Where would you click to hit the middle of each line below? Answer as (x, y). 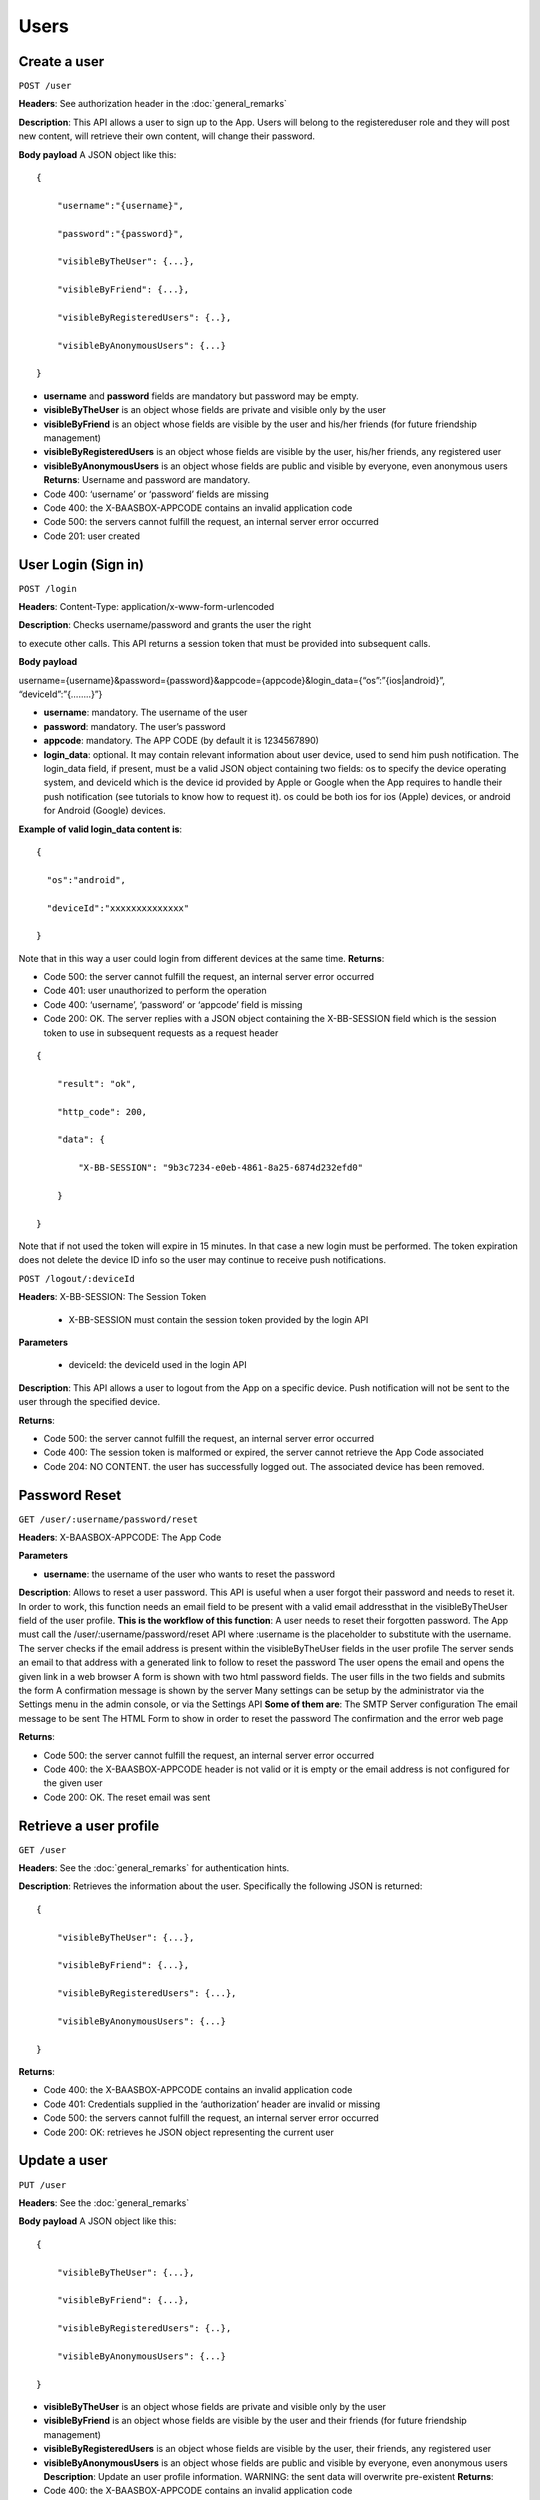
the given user (73, 1783)
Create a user (61, 61)
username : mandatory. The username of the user (145, 712)
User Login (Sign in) (81, 564)
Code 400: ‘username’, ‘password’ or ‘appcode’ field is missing (173, 1004)
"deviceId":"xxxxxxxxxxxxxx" (118, 908)
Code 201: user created (91, 536)
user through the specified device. (89, 1402)
